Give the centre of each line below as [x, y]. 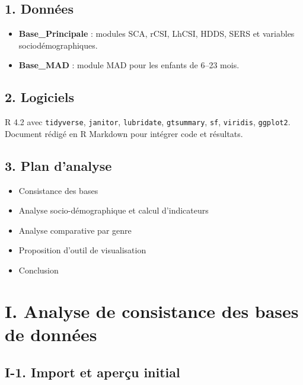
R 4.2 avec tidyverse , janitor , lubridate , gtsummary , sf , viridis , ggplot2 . [148, 122]
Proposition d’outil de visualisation [82, 250]
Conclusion [39, 270]
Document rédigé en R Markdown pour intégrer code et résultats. [124, 133]
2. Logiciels [39, 97]
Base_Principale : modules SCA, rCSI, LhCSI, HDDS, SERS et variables [157, 34]
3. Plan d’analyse [58, 165]
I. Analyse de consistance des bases [152, 311]
